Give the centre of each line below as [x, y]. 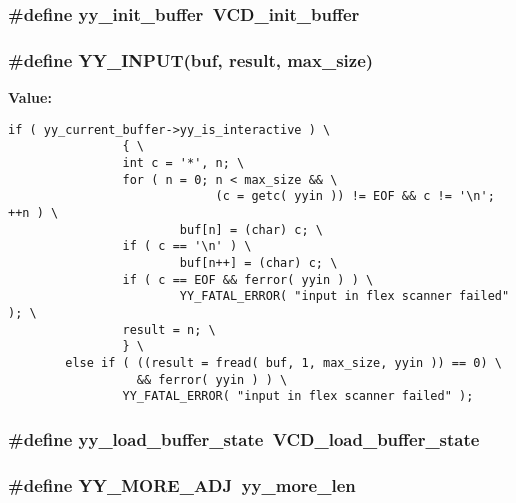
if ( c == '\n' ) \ [187, 246]
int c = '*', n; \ [183, 162]
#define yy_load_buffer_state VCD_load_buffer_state [244, 438]
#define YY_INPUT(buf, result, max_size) [191, 59]
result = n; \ [169, 329]
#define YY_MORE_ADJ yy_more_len [182, 484]
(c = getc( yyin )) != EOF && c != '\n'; [355, 196]
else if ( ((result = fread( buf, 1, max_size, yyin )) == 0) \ [283, 362]
